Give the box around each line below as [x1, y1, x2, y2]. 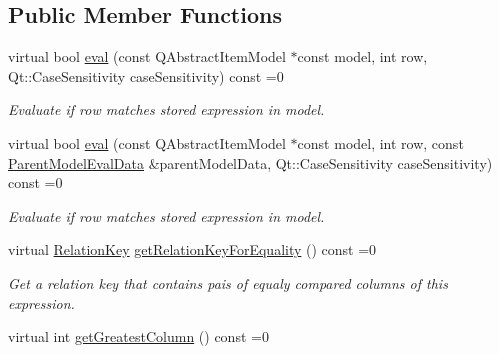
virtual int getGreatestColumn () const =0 [8, 326, 269, 347]
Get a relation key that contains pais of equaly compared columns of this [8, 272, 448, 293]
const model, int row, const [297, 132, 464, 153]
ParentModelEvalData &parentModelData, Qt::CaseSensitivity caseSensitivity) [8, 152, 493, 173]
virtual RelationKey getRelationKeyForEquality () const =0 [8, 239, 377, 260]
